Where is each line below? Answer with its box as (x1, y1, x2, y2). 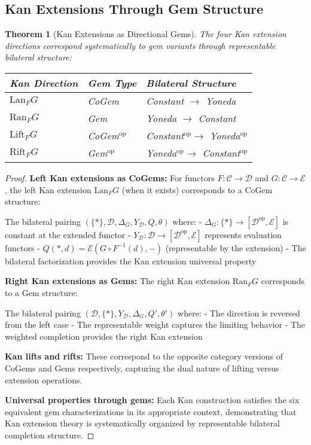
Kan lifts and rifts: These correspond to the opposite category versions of (5, 350, 283, 362)
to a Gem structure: (5, 286, 78, 298)
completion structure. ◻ (5, 428, 94, 441)
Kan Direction (10, 75, 78, 90)
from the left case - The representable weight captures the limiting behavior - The (5, 318, 306, 331)
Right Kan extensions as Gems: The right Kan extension (5, 275, 230, 287)
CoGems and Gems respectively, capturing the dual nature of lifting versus (5, 361, 279, 374)
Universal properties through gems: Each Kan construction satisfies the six (5, 394, 300, 406)
